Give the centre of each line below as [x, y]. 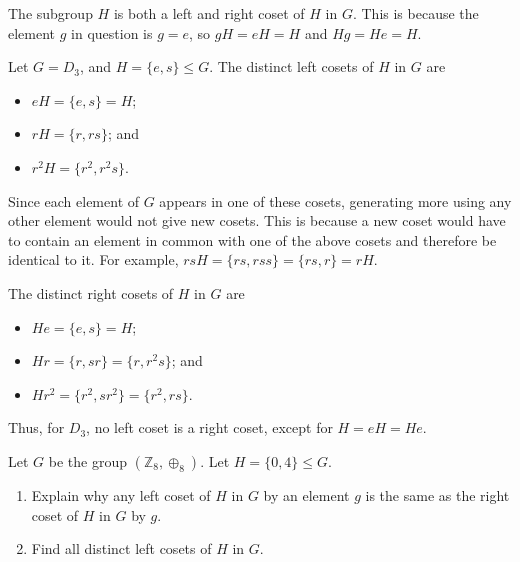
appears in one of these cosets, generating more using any [335, 200]
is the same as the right [437, 494]
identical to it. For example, [93, 259]
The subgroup [50, 13]
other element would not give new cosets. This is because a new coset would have [257, 220]
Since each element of [74, 200]
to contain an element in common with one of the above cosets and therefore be [252, 239]
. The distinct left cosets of [291, 66]
